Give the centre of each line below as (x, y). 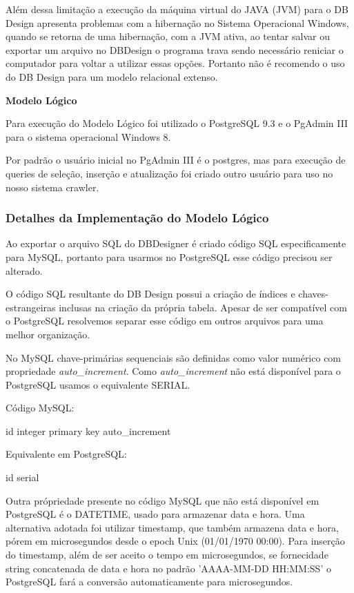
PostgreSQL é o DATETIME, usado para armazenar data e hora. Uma (155, 514)
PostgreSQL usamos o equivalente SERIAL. (98, 384)
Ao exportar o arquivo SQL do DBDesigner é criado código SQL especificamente (176, 243)
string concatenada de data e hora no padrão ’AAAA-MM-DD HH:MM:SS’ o (168, 568)
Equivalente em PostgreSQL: (66, 454)
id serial (22, 477)
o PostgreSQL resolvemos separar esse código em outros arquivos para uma (165, 321)
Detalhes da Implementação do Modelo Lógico (137, 218)
